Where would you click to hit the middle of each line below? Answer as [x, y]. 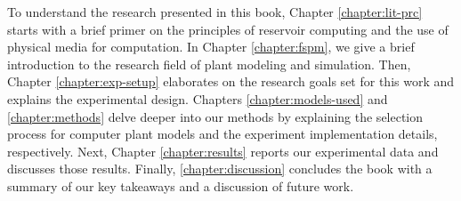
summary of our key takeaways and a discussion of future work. [181, 185]
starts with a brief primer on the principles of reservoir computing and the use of [228, 29]
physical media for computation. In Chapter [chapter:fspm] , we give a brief [211, 47]
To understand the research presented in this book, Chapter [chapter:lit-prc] [215, 12]
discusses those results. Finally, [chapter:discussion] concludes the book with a [220, 169]
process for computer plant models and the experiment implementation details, [222, 134]
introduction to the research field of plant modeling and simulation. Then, [209, 64]
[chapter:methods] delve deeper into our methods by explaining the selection [215, 116]
